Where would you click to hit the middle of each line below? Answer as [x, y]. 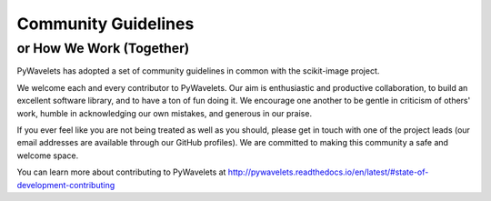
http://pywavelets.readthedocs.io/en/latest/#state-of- [328, 172]
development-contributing [66, 185]
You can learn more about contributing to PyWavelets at [121, 172]
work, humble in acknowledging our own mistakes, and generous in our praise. [165, 113]
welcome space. [48, 156]
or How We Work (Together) [103, 48]
